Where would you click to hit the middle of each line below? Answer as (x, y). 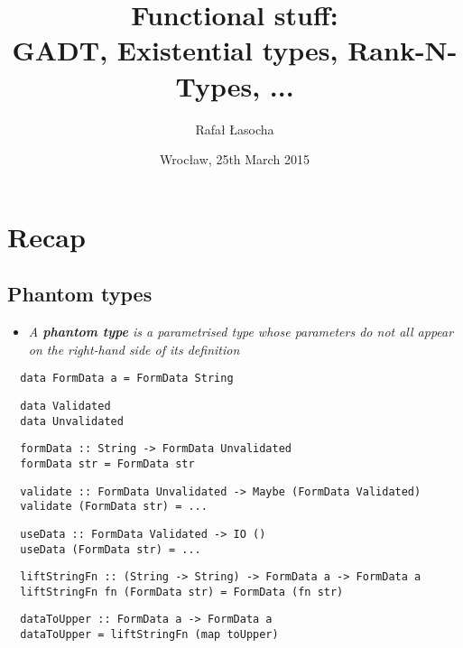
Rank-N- (403, 50)
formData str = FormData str (107, 463)
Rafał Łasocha (235, 129)
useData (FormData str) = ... (111, 549)
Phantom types (80, 294)
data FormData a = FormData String (127, 379)
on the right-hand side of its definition (134, 349)
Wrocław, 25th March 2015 (235, 159)
